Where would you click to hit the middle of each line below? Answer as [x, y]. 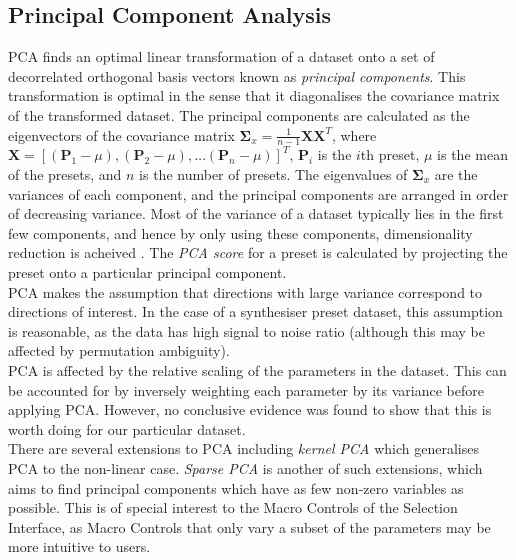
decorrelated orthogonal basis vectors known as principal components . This [237, 75]
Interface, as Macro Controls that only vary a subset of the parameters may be [249, 526]
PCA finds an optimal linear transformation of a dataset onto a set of [221, 56]
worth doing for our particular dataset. [127, 428]
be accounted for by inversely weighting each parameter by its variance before [246, 389]
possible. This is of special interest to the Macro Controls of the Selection [233, 507]
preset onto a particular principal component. [147, 271]
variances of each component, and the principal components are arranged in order [258, 193]
